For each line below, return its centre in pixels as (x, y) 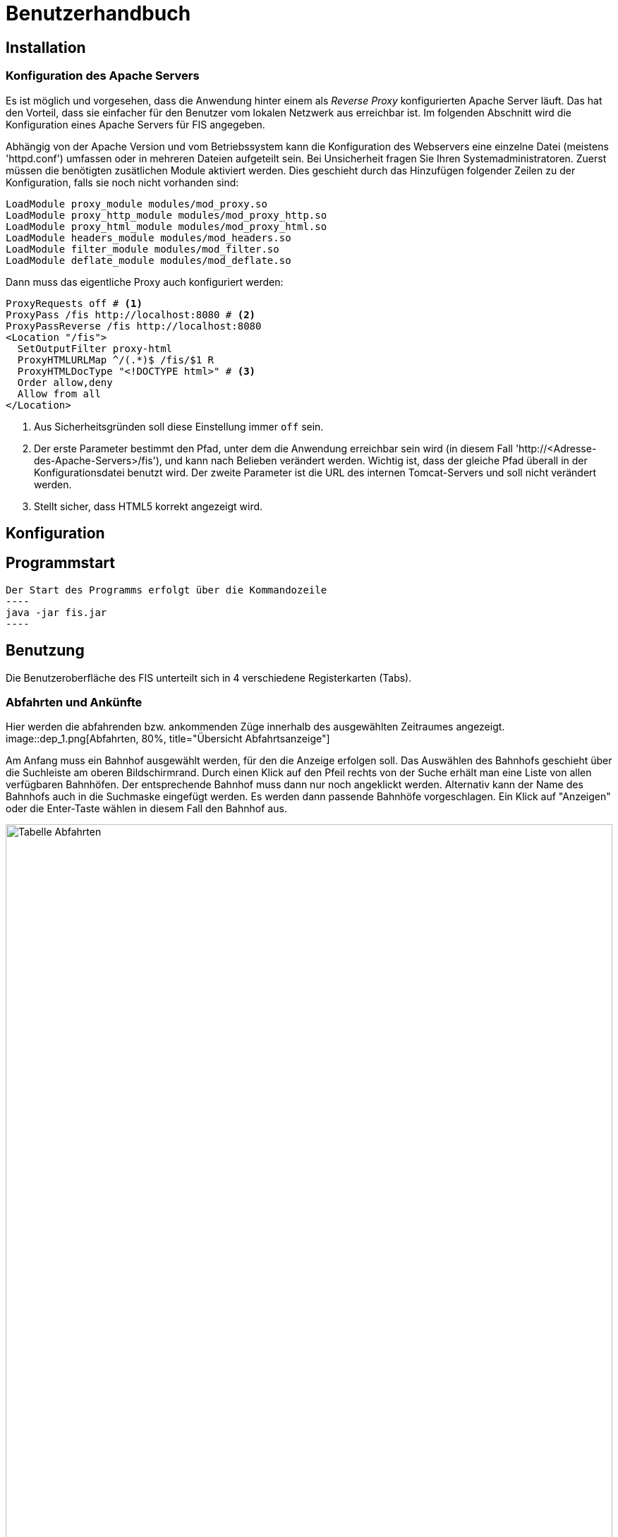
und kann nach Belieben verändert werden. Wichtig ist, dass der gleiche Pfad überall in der (376, 460)
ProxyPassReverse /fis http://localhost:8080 (134, 326)
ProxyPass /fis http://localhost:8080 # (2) (131, 314)
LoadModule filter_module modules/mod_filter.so (143, 249)
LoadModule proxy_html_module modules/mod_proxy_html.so (166, 226)
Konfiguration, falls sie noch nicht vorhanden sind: (122, 182)
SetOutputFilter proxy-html (95, 348)
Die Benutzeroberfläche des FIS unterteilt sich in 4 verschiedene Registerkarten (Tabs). (209, 677)
